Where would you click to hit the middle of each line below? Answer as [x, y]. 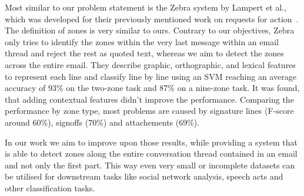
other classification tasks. [50, 187]
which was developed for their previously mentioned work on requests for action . [152, 18]
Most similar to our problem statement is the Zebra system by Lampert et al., [146, 7]
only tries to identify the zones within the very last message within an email [142, 41]
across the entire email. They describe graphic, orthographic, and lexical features [150, 64]
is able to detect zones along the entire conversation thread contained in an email [151, 153]
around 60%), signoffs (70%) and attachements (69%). [102, 122]
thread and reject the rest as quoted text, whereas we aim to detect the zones [144, 53]
